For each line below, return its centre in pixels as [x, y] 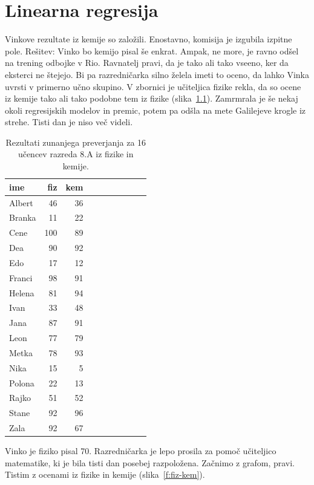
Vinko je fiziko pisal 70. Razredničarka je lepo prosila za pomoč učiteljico [141, 451]
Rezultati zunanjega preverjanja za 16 [76, 142]
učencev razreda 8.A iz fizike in [76, 154]
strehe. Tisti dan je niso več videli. [69, 122]
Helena [22, 292]
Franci [21, 277]
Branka [23, 217]
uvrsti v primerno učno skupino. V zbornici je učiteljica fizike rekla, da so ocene [153, 86]
